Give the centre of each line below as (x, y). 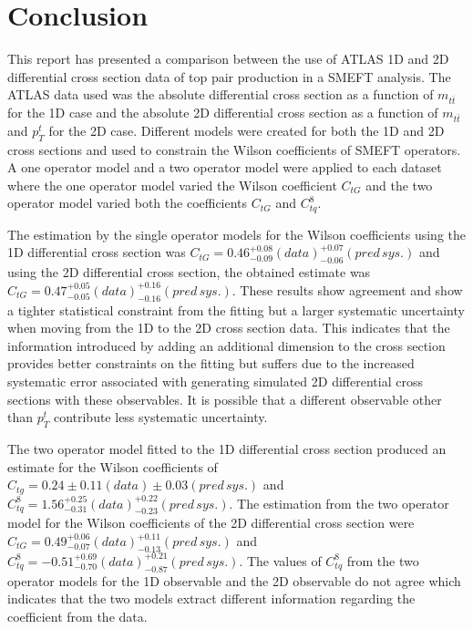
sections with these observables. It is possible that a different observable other (225, 399)
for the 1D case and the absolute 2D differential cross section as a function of (223, 113)
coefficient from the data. (77, 616)
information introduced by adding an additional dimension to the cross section (226, 345)
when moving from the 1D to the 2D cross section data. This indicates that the (229, 328)
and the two (399, 185)
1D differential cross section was (97, 252)
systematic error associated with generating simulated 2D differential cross (215, 381)
